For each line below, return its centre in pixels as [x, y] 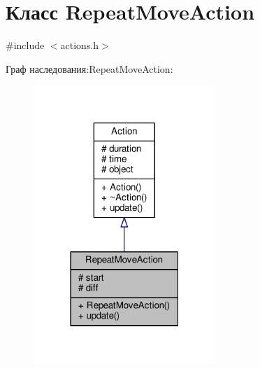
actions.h [80, 45]
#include [25, 45]
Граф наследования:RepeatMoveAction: [89, 68]
